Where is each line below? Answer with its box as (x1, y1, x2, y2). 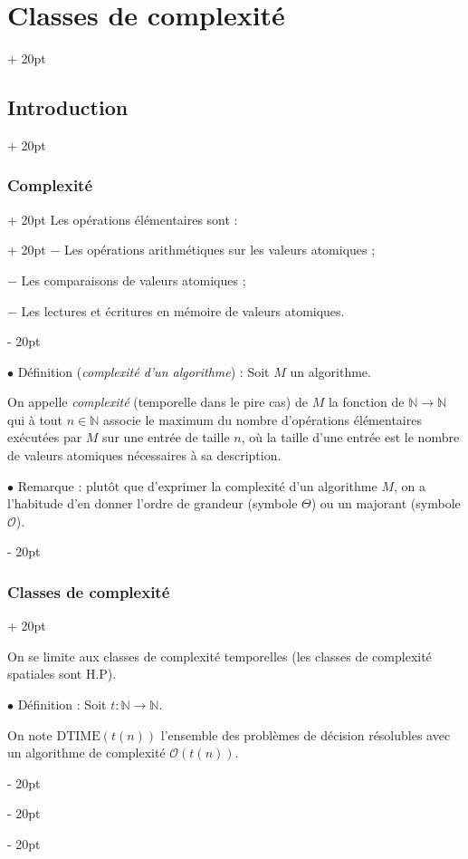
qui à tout (7, 410, 63, 429)
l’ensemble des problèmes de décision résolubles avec (160, 725, 451, 744)
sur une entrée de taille (102, 428, 230, 447)
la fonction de (328, 392, 405, 411)
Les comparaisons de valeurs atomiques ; (21, 270, 246, 289)
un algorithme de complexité (7, 743, 166, 762)
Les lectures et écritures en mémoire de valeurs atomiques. (21, 301, 345, 320)
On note (7, 725, 53, 744)
